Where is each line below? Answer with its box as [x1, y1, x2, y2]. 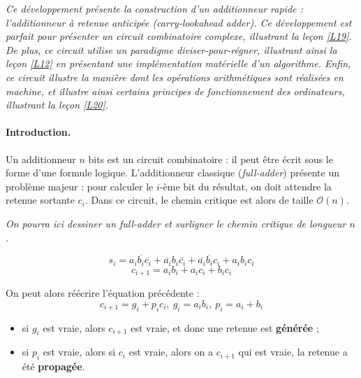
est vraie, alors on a [128, 344, 214, 359]
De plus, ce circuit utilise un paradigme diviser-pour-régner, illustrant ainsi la [6, 42, 337, 57]
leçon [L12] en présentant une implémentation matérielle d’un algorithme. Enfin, [6, 56, 351, 71]
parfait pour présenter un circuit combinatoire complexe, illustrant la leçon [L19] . [6, 29, 352, 43]
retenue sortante [6, 192, 75, 207]
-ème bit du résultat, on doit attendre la [159, 178, 332, 193]
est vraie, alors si [43, 344, 116, 359]
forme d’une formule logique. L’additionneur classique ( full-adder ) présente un [6, 165, 339, 180]
